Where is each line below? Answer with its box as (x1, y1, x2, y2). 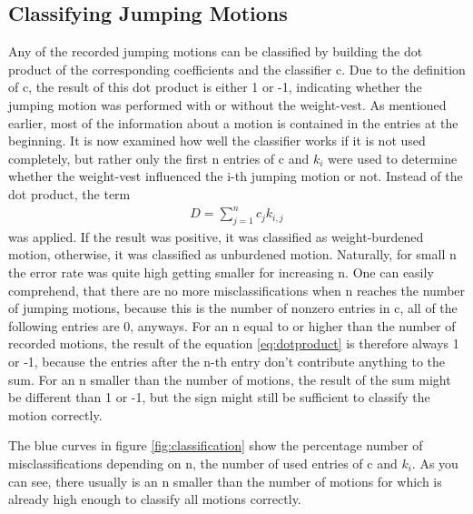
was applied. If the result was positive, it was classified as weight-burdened (8, 227, 424, 246)
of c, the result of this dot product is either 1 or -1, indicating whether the (8, 77, 422, 96)
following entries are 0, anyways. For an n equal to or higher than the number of (8, 316, 456, 335)
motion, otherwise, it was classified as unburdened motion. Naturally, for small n (8, 245, 457, 264)
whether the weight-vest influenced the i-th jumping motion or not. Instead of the (8, 166, 463, 186)
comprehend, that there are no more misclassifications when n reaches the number (8, 280, 466, 299)
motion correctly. (8, 405, 103, 424)
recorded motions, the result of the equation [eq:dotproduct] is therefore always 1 (8, 334, 459, 353)
